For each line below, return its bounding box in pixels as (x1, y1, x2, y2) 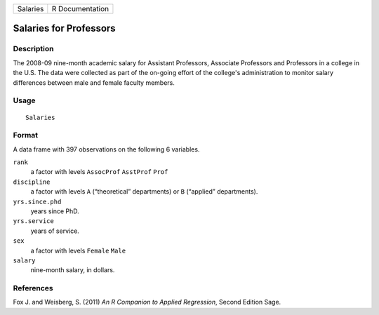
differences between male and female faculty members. (13, 78, 175, 87)
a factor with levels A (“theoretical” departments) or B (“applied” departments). (30, 187, 258, 196)
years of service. (30, 227, 80, 235)
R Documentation (51, 4, 109, 13)
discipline (13, 177, 51, 186)
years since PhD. (30, 207, 80, 215)
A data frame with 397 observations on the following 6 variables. (13, 145, 200, 154)
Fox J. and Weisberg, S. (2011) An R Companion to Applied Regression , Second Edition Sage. (13, 298, 281, 307)
